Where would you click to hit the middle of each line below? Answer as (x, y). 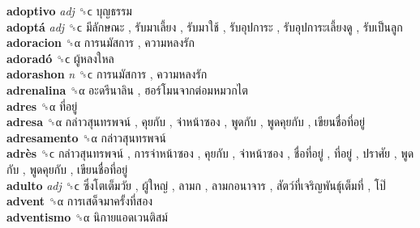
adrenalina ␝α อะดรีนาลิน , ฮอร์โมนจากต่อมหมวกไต (127, 89)
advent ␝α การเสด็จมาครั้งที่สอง (80, 201)
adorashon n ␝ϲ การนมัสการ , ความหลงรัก (107, 74)
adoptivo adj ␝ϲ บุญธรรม (69, 11)
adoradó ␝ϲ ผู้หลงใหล (60, 58)
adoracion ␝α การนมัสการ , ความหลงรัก (101, 42)
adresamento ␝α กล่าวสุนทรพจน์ (86, 137)
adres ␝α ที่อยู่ (42, 106)
